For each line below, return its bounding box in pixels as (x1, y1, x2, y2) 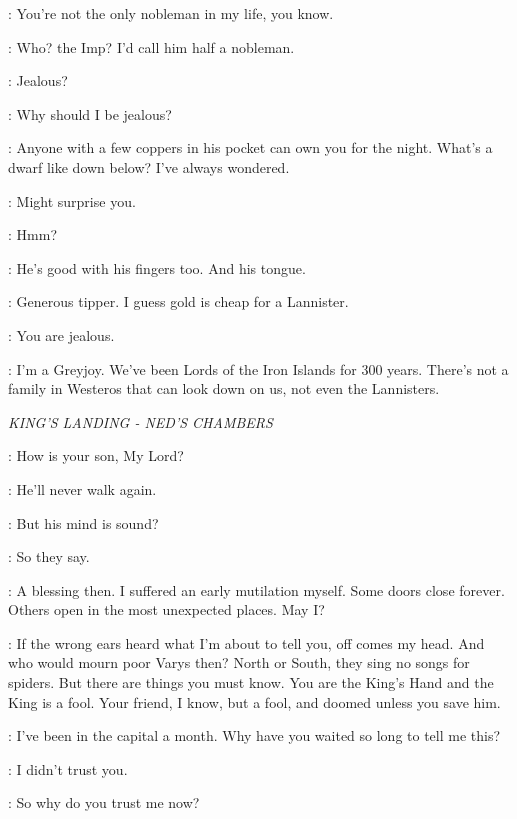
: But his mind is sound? (8, 512, 159, 533)
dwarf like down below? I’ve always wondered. (8, 156, 290, 177)
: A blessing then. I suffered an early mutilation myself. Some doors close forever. (8, 579, 505, 600)
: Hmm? (8, 224, 57, 245)
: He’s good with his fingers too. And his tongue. (8, 257, 306, 278)
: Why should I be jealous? (8, 103, 172, 124)
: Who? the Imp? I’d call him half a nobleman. (8, 36, 295, 57)
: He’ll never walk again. (8, 478, 157, 499)
